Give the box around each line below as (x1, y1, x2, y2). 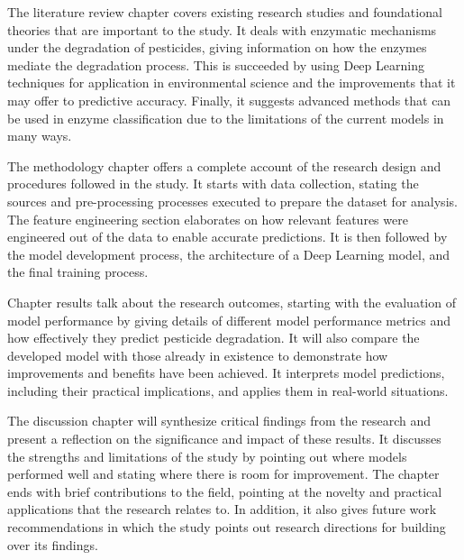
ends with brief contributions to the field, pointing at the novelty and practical (7, 482, 442, 500)
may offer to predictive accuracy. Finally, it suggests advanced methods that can (7, 90, 451, 109)
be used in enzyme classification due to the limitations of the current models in (7, 108, 444, 127)
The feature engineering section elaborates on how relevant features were (7, 209, 408, 228)
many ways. (7, 126, 72, 145)
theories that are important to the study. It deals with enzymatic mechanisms (7, 20, 437, 39)
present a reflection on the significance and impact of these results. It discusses (7, 429, 441, 448)
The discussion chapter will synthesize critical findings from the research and (7, 411, 432, 430)
